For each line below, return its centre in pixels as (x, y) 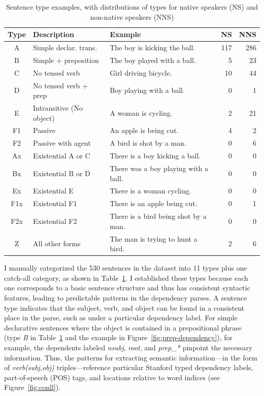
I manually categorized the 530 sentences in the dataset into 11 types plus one (126, 268)
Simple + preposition (66, 60)
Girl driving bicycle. (141, 72)
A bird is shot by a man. (148, 143)
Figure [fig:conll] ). (32, 387)
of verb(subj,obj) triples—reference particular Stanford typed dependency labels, (129, 367)
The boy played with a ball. (153, 60)
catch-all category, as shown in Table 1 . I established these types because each (126, 277)
